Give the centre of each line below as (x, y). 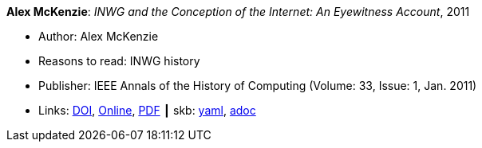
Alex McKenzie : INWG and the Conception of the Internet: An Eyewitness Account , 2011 (238, 12)
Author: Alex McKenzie (99, 36)
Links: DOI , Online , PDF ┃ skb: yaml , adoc (147, 110)
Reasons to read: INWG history (119, 61)
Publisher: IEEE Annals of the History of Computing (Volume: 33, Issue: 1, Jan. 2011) (258, 86)
